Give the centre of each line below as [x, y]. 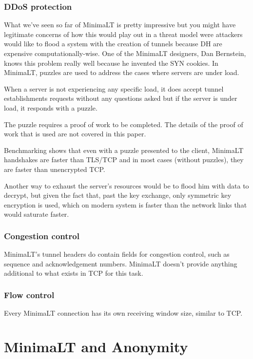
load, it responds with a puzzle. [51, 107]
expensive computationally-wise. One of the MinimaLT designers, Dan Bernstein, [125, 53]
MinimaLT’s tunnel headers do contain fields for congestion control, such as [117, 254]
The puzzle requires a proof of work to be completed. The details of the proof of [124, 124]
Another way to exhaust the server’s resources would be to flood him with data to [126, 185]
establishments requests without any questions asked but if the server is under [121, 98]
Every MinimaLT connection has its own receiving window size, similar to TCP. [123, 313]
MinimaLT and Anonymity [96, 346]
